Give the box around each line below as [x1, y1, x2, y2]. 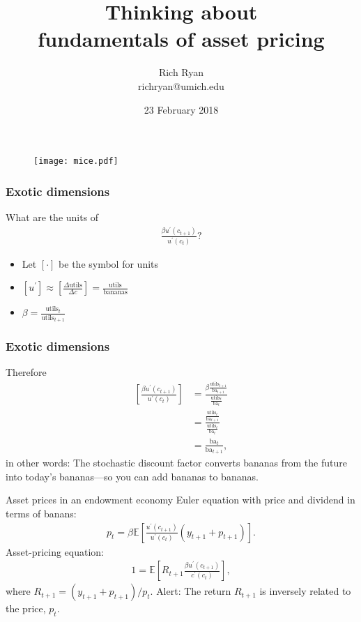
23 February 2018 [144, 102, 219, 116]
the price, [6, 601, 46, 616]
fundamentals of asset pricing [38, 24, 325, 53]
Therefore [6, 365, 47, 379]
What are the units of [6, 209, 99, 224]
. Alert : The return [150, 584, 231, 598]
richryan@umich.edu [138, 78, 224, 93]
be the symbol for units [59, 256, 159, 271]
